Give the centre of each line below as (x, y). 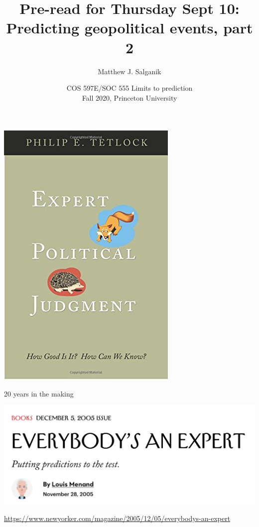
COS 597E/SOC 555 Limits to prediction (129, 88)
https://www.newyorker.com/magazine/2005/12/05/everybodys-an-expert (117, 518)
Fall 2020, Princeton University (129, 97)
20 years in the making (39, 393)
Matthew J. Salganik (129, 71)
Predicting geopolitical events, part (129, 28)
